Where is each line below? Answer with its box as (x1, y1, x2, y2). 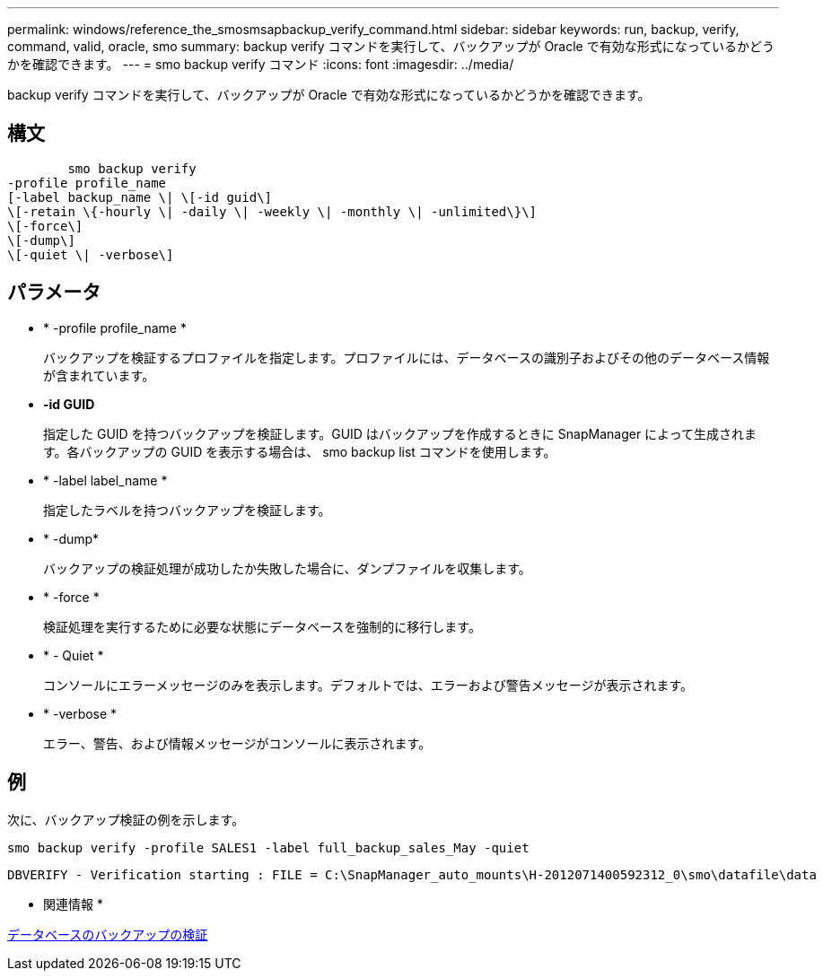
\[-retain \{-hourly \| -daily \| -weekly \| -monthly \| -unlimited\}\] (7, 204, 538, 219)
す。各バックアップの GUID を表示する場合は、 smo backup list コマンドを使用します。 (43, 443, 556, 459)
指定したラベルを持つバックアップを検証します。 (43, 502, 331, 518)
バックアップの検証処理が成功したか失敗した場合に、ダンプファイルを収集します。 (43, 560, 531, 576)
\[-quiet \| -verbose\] (7, 247, 174, 262)
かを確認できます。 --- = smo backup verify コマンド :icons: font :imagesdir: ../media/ (7, 57, 514, 72)
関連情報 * (43, 895, 103, 912)
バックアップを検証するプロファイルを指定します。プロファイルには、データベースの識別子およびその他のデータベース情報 (43, 349, 770, 365)
